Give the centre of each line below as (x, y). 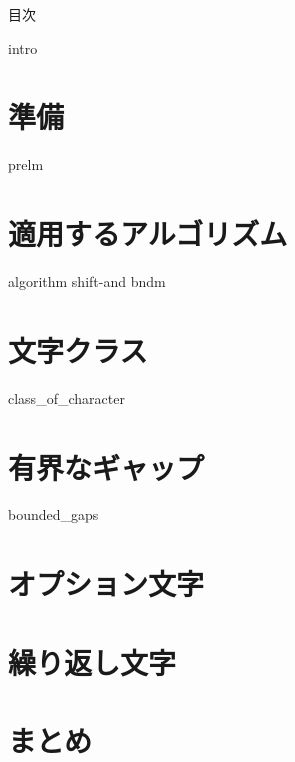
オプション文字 (106, 583)
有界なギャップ (106, 466)
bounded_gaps (53, 514)
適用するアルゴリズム (148, 233)
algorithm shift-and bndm (87, 281)
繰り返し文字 (92, 661)
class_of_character (66, 397)
